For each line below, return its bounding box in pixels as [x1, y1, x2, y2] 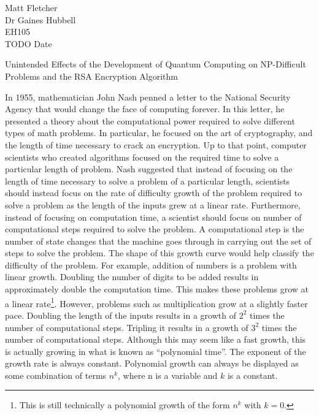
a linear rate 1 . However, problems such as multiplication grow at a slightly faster [5, 295, 308, 310]
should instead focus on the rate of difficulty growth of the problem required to [5, 186, 302, 199]
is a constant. [227, 368, 278, 381]
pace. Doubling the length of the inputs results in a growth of [5, 308, 236, 321]
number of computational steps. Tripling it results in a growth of [5, 321, 248, 333]
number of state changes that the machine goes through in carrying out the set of [5, 234, 312, 247]
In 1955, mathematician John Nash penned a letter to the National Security [5, 90, 291, 103]
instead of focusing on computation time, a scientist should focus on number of [5, 210, 302, 223]
